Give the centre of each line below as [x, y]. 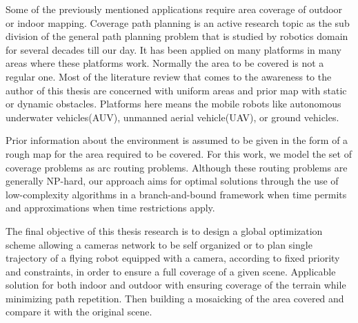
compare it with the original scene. [79, 312]
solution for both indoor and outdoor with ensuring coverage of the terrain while [176, 285]
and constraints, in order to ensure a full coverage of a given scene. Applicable [171, 271]
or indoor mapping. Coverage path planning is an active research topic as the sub [178, 22]
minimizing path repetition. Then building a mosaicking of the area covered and [175, 298]
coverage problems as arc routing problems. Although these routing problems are [177, 167]
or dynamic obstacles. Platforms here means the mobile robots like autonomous [173, 104]
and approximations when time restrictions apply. [110, 208]
